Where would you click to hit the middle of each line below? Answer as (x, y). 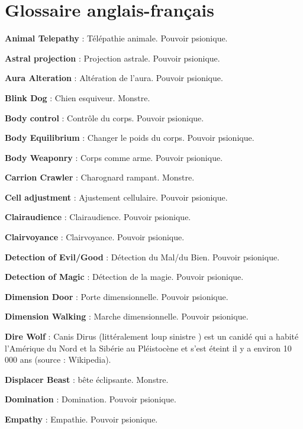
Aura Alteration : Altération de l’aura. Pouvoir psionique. (114, 78)
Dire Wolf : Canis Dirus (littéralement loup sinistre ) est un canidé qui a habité (152, 336)
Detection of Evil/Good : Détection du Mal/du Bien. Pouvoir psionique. (142, 257)
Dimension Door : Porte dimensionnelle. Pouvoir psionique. (117, 296)
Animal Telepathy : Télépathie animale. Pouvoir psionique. (116, 38)
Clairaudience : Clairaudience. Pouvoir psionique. (98, 217)
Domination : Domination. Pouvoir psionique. (91, 399)
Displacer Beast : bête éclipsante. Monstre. (87, 379)
